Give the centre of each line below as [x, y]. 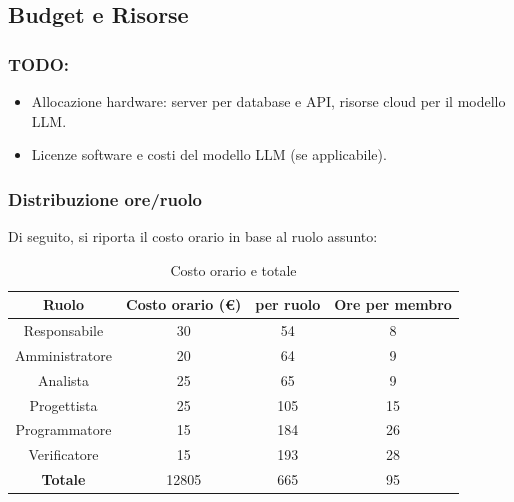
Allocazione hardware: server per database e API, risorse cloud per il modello [268, 101]
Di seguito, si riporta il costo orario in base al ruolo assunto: [193, 236]
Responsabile [63, 330]
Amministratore [63, 354]
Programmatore [63, 429]
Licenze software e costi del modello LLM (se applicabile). [209, 154]
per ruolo [288, 304]
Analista [63, 379]
